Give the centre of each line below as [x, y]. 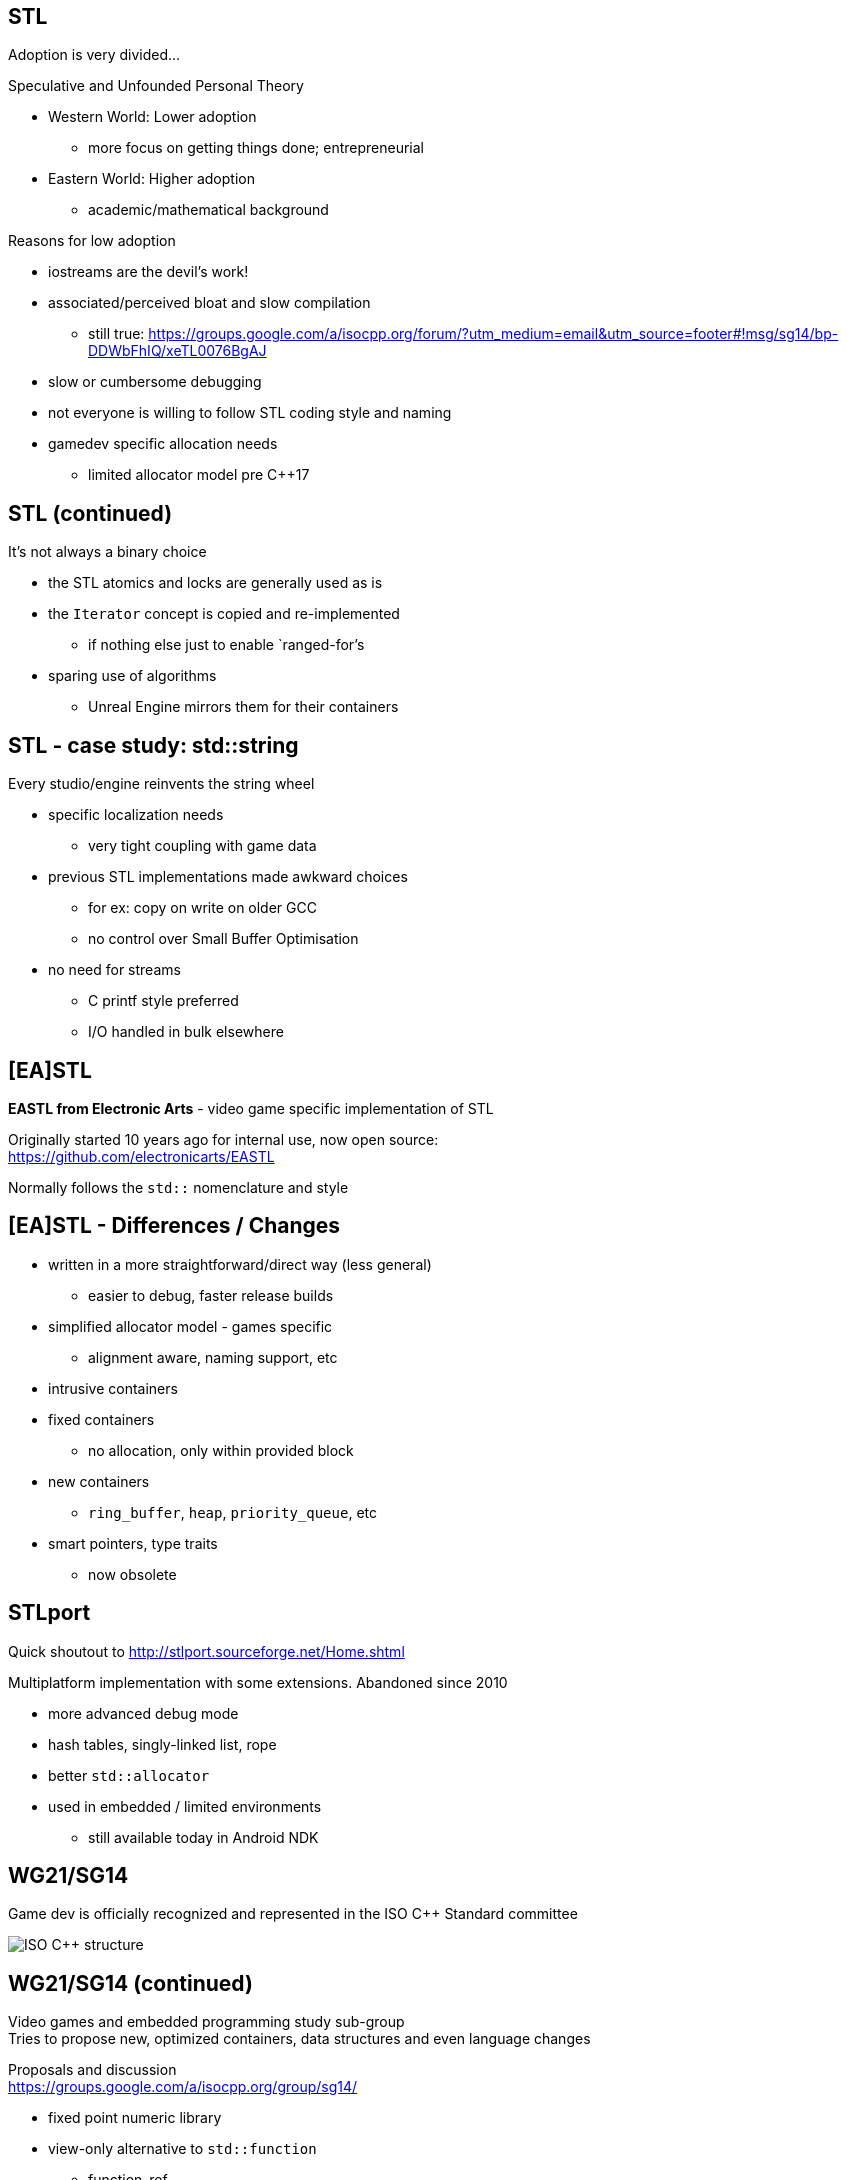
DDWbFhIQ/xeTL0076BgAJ [177, 351]
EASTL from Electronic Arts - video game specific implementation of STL [251, 1108]
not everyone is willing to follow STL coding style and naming [250, 413]
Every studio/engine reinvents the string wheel [161, 784]
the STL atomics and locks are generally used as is [215, 583]
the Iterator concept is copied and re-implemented [224, 614]
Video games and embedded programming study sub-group [206, 2022]
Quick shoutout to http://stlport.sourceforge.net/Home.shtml [206, 1651]
